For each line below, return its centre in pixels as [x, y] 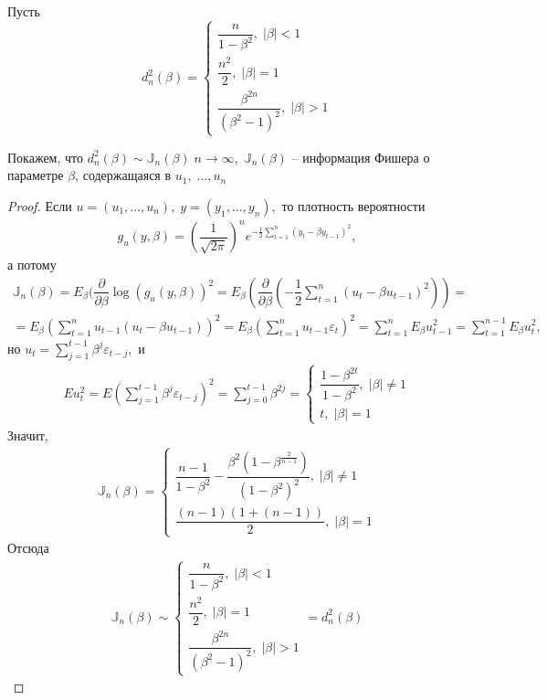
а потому [32, 265]
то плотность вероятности [353, 205]
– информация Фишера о [361, 157]
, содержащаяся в [123, 175]
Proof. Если [40, 205]
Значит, [28, 435]
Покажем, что [46, 157]
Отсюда [28, 548]
